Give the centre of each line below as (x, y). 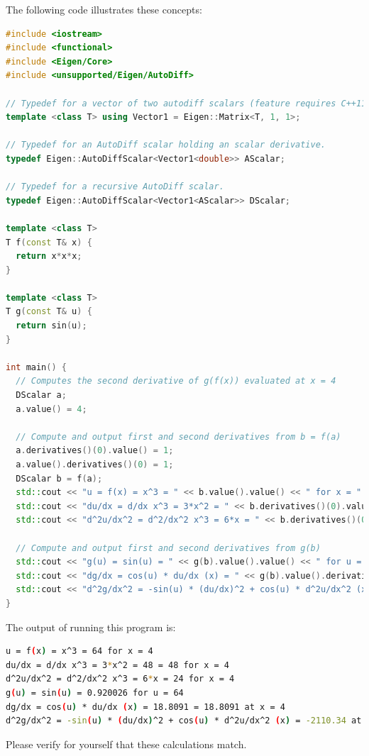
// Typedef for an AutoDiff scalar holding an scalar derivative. (166, 145)
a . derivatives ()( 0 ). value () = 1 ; (95, 451)
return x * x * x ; (49, 256)
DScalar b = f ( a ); (59, 478)
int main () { (36, 367)
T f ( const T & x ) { (49, 242)
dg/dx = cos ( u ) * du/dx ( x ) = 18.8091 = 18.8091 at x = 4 (145, 707)
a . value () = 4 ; (51, 409)
